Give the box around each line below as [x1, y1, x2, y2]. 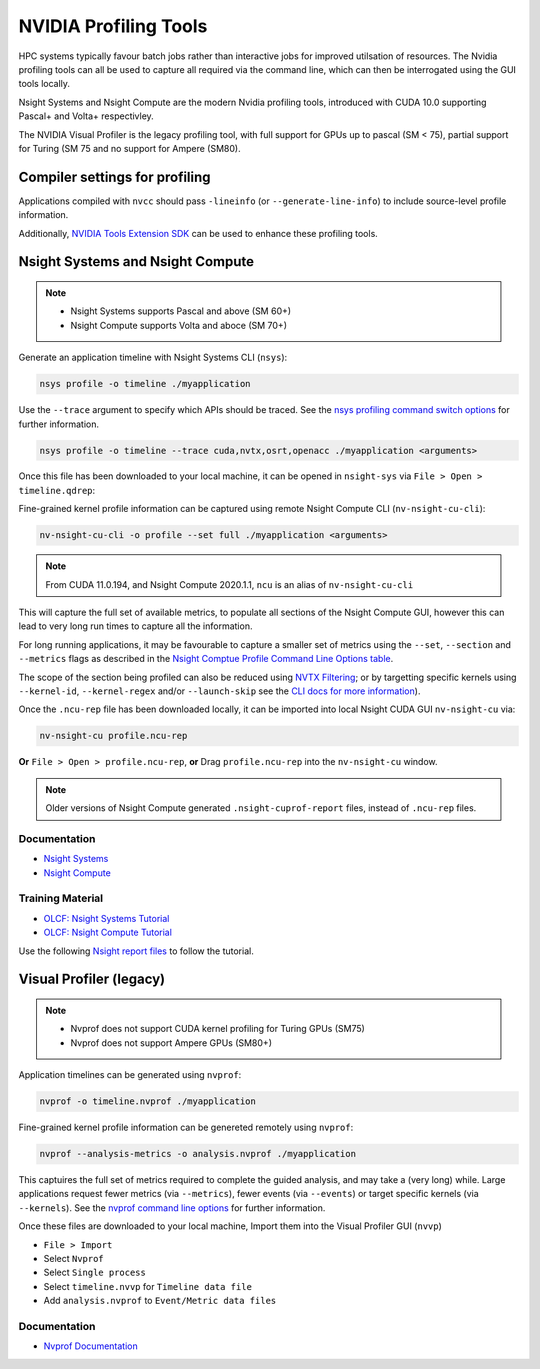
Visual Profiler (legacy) [18, 971, 166, 988]
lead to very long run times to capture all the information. [18, 620, 253, 632]
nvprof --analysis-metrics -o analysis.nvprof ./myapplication [39, 1148, 357, 1160]
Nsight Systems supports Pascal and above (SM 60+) [70, 305, 292, 317]
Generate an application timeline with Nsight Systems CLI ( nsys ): [18, 351, 288, 364]
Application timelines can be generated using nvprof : [18, 1069, 242, 1081]
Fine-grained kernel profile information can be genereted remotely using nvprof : [18, 1121, 354, 1134]
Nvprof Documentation [43, 1340, 139, 1352]
